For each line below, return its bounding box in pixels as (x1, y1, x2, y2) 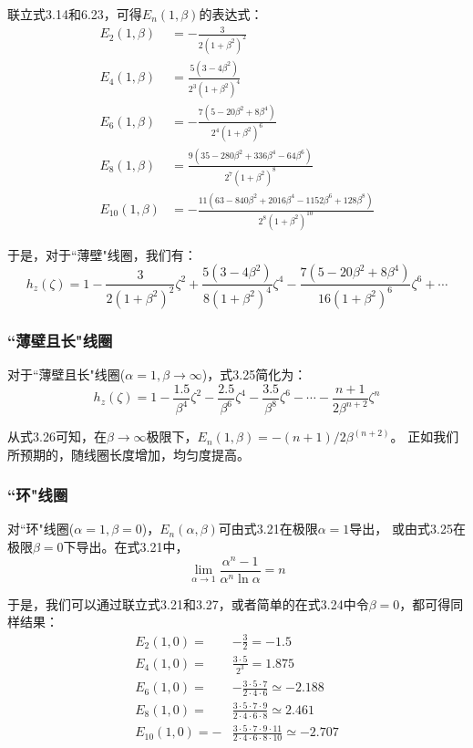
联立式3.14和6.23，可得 (7, 5, 142, 23)
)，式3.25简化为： (201, 365, 307, 384)
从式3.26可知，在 (7, 427, 107, 446)
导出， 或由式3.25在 (349, 519, 466, 538)
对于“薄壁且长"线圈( (7, 365, 126, 384)
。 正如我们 (390, 427, 459, 446)
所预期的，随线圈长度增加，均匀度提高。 (7, 444, 250, 463)
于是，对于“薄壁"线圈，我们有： (7, 244, 197, 264)
